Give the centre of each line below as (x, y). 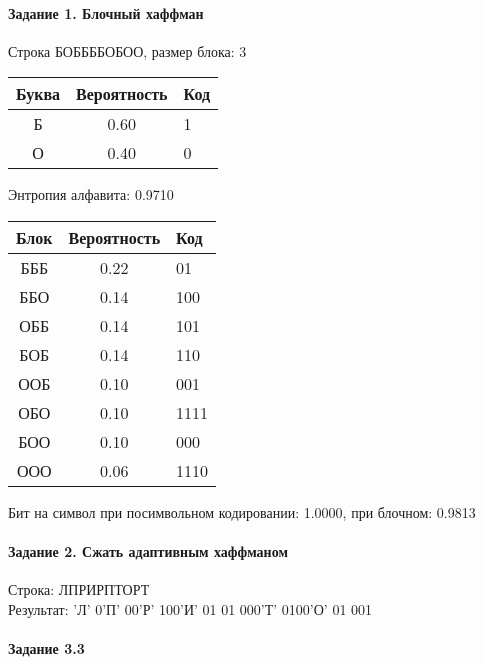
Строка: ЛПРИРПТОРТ (79, 589)
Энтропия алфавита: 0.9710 (91, 194)
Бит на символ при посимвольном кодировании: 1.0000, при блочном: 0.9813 (242, 511)
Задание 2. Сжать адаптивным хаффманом (148, 551)
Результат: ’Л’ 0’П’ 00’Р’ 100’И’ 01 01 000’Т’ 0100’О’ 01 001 (190, 608)
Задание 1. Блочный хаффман (106, 12)
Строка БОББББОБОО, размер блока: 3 (127, 50)
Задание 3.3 (46, 648)
